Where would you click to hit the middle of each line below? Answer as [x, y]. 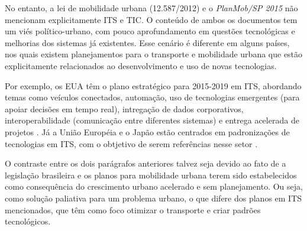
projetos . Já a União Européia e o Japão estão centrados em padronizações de [147, 131]
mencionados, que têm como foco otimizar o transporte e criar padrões [133, 209]
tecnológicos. [28, 221]
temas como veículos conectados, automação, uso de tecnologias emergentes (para [152, 97]
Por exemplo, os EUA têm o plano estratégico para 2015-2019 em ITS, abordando [153, 85]
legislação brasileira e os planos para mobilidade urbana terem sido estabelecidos [151, 175]
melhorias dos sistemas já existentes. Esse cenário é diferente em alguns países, [147, 42]
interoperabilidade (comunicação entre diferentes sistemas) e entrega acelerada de [152, 120]
